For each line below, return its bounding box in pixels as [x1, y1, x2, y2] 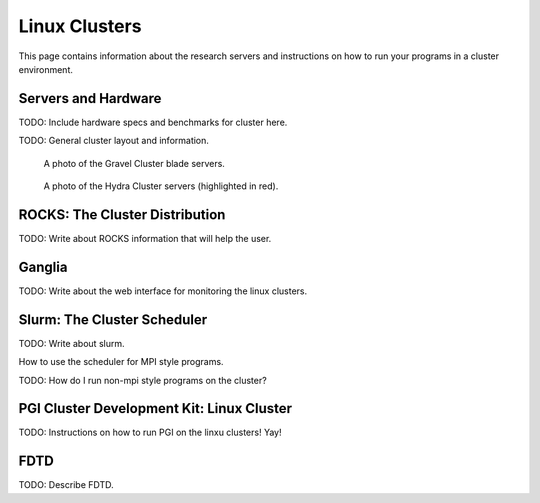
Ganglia [18, 258, 68, 275]
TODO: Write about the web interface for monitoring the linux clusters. [18, 285, 308, 297]
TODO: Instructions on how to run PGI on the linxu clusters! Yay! [18, 426, 282, 439]
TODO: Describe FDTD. [18, 479, 114, 491]
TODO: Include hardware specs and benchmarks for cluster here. [18, 116, 288, 128]
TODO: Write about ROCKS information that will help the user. [18, 232, 272, 244]
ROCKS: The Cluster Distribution [18, 206, 226, 223]
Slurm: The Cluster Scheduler [18, 311, 208, 328]
